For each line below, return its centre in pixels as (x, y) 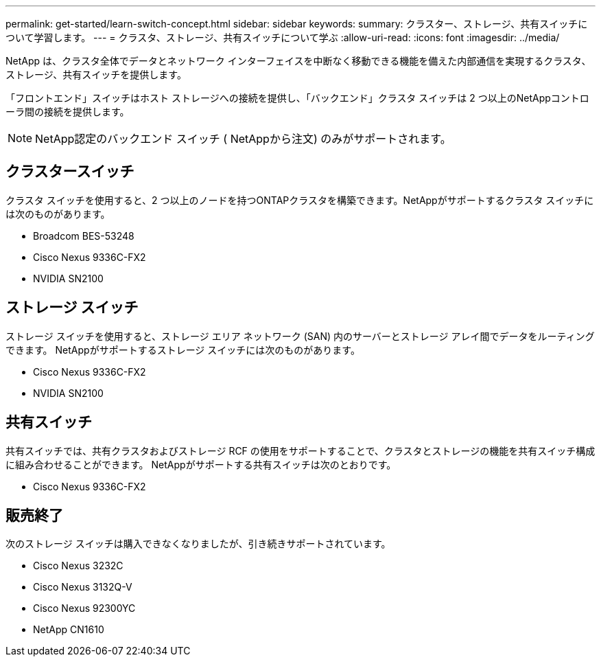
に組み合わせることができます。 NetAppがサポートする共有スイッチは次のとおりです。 (201, 464)
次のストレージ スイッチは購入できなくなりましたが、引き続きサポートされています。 (198, 544)
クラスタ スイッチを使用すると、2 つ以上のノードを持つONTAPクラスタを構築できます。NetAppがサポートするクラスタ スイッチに (300, 200)
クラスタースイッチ (70, 172)
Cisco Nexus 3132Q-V (83, 587)
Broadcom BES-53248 (84, 236)
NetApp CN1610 (69, 630)
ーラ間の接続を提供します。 (68, 112)
